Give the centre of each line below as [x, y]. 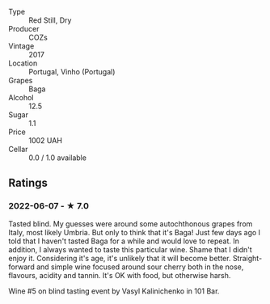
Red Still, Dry [50, 20]
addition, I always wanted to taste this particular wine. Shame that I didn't [130, 249]
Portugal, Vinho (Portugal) [72, 72]
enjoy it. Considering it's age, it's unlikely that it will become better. [120, 258]
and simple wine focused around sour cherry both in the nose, [140, 267]
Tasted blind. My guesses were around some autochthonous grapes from [131, 224]
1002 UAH [46, 140]
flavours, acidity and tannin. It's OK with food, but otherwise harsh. [120, 275]
